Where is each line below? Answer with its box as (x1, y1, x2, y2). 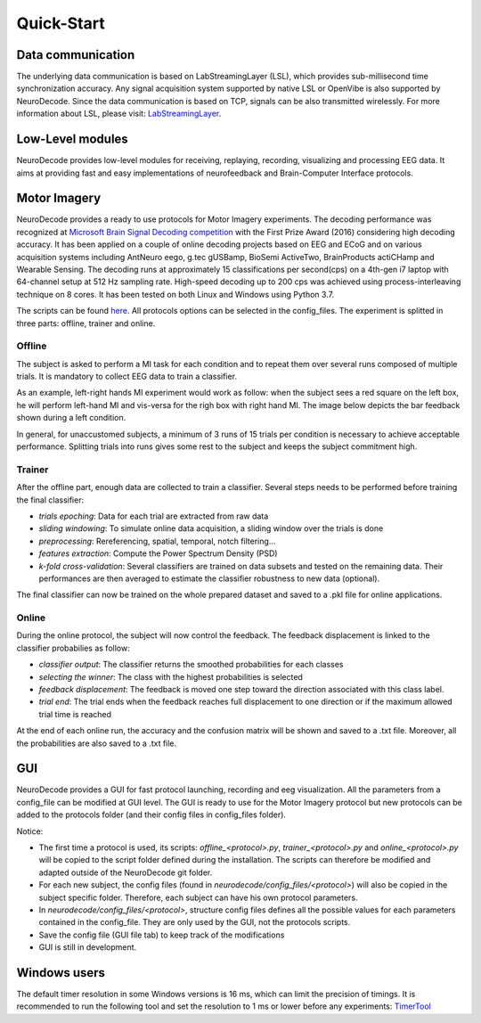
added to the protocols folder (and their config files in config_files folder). (16, 809, 287, 820)
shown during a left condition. (16, 413, 126, 423)
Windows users (16, 965, 106, 980)
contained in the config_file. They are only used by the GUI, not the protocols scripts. (38, 917, 351, 928)
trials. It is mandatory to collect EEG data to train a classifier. (16, 371, 238, 382)
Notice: (16, 825, 44, 837)
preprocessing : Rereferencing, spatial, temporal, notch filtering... (38, 536, 276, 546)
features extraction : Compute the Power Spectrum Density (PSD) (38, 548, 278, 559)
